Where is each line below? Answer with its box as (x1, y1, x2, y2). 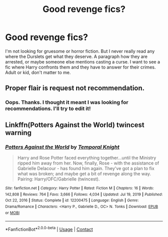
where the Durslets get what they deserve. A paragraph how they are (5, 53, 148, 59)
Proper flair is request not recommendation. (5, 84, 145, 92)
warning (5, 128, 31, 137)
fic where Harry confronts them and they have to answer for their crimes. (5, 64, 156, 70)
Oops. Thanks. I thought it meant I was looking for (5, 99, 128, 106)
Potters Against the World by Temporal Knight (5, 143, 120, 150)
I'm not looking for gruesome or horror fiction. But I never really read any (5, 48, 155, 54)
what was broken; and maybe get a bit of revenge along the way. (17, 170, 151, 176)
